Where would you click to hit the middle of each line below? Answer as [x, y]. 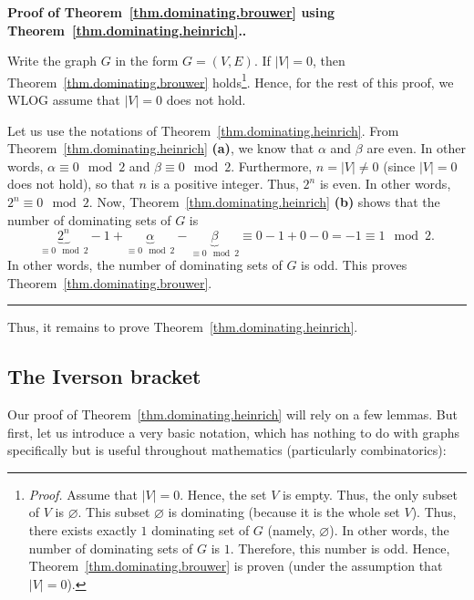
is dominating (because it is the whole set [284, 512]
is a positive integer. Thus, [225, 184]
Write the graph [52, 61]
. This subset [114, 512]
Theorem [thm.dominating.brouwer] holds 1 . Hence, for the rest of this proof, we [231, 80]
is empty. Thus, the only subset [370, 494]
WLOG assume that [64, 100]
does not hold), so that [71, 184]
